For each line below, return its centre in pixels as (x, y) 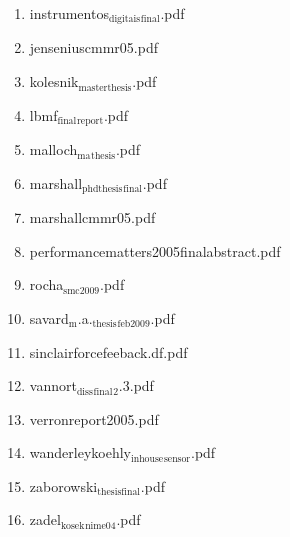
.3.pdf (136, 385)
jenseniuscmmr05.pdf (93, 47)
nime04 (100, 525)
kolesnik (54, 81)
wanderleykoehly (80, 452)
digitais (124, 19)
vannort (53, 385)
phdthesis (102, 189)
